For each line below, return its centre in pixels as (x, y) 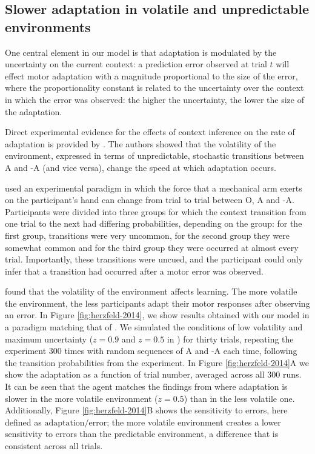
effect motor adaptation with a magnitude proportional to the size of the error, (151, 75)
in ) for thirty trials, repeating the (230, 339)
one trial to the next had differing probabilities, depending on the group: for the (154, 223)
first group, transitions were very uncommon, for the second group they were (148, 235)
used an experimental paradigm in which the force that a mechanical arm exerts (154, 188)
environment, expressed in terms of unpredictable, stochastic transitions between (154, 155)
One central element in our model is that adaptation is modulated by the (141, 52)
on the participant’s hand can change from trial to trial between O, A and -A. (150, 200)
